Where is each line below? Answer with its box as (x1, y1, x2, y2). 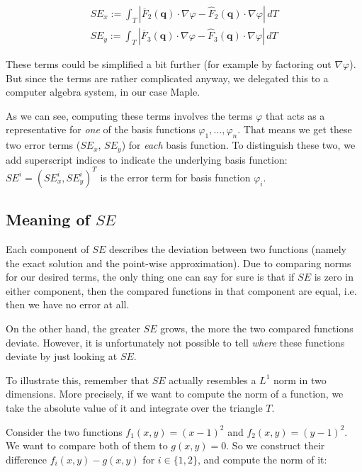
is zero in (314, 269, 353, 284)
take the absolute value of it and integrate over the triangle (6, 400, 263, 415)
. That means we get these (237, 122, 352, 137)
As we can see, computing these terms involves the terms (6, 108, 253, 123)
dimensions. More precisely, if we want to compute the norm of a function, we (6, 386, 344, 401)
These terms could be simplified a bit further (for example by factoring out (6, 57, 332, 72)
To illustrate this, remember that (6, 372, 149, 387)
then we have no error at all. (6, 297, 130, 312)
